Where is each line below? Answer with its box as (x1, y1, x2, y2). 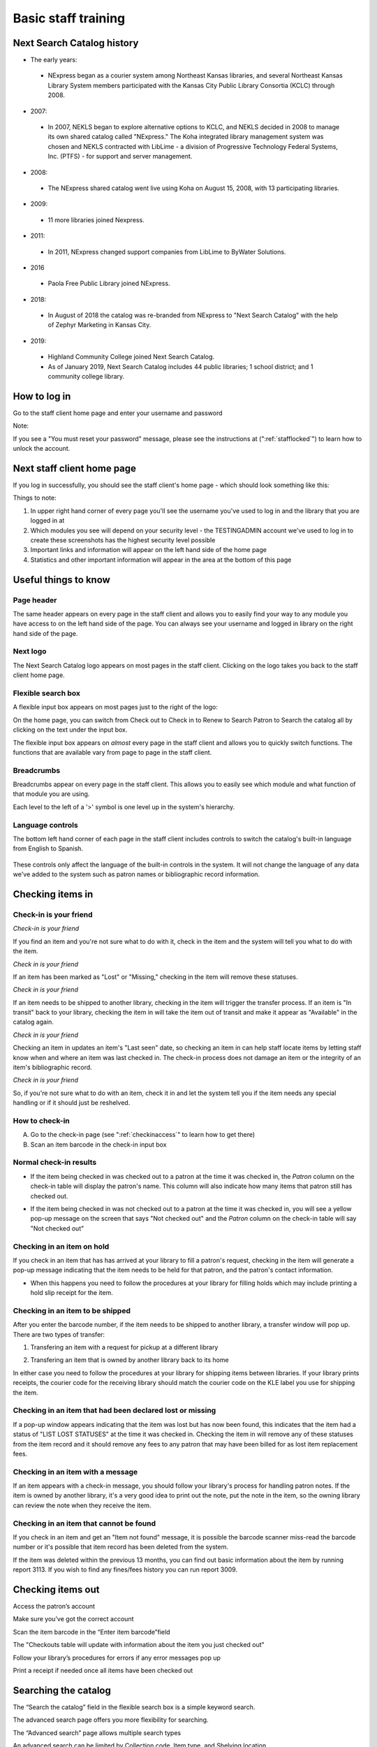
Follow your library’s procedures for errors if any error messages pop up (13, 1653, 221, 1662)
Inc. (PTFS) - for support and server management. (47, 152, 193, 161)
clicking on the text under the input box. (13, 725, 128, 734)
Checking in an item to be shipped (13, 1305, 131, 1315)
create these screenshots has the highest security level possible (30, 535, 216, 544)
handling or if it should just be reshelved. (13, 1099, 131, 1107)
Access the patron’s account (13, 1602, 96, 1611)
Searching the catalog (13, 1684, 112, 1696)
